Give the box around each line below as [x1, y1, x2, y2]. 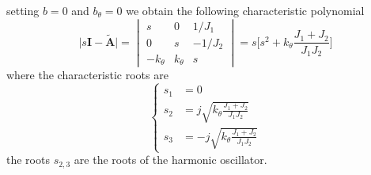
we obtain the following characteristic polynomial [126, 2, 365, 18]
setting [6, 2, 40, 18]
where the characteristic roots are [6, 67, 168, 83]
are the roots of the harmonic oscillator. [74, 151, 267, 168]
